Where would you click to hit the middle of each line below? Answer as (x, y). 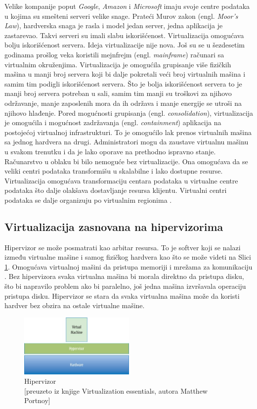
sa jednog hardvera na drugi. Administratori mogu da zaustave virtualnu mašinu (127, 142)
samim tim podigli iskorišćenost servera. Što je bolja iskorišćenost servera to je (123, 83)
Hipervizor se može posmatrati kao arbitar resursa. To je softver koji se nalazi (123, 247)
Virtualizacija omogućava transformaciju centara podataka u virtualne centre (121, 180)
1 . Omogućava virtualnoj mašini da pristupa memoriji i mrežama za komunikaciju (128, 266)
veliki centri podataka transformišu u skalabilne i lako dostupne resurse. (114, 171)
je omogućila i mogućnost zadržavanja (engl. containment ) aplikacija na (113, 122)
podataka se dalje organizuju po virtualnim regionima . (88, 200)
